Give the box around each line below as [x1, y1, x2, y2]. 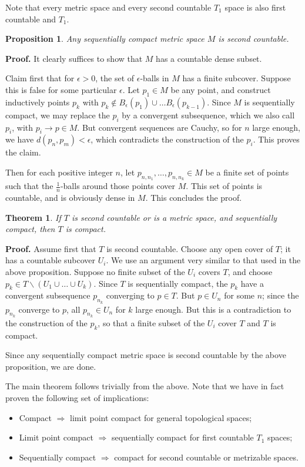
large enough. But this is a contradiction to [135, 303, 291, 315]
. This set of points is [186, 180, 263, 192]
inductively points [5, 95, 70, 108]
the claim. [5, 146, 41, 158]
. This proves [253, 133, 300, 145]
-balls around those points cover [60, 180, 176, 192]
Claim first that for [5, 72, 75, 84]
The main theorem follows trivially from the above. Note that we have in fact [5, 380, 284, 392]
